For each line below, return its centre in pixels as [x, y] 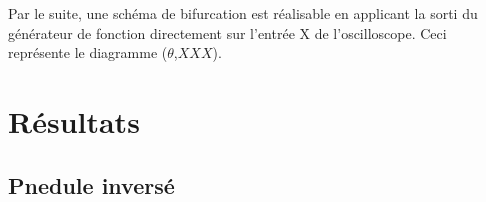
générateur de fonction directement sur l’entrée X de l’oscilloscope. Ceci [227, 32]
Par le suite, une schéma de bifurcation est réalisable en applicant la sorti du [243, 13]
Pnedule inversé [91, 184]
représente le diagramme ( [88, 52]
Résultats [74, 120]
